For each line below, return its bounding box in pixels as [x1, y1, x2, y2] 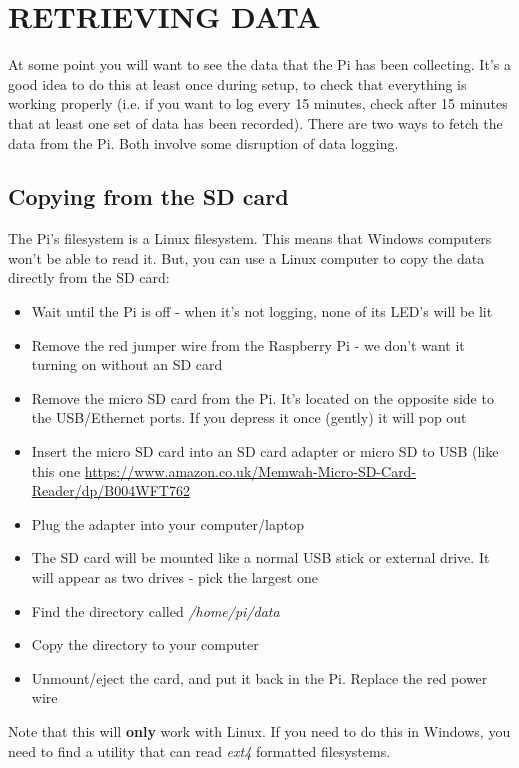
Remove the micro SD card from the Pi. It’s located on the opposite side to [31, 387, 494, 408]
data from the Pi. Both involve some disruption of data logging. [8, 132, 399, 153]
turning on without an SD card [31, 354, 223, 375]
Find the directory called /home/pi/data [31, 600, 280, 621]
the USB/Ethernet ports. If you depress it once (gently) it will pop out [31, 407, 467, 428]
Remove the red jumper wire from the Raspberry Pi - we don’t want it [31, 334, 465, 355]
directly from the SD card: [8, 267, 170, 288]
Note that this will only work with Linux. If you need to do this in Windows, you [8, 720, 511, 741]
